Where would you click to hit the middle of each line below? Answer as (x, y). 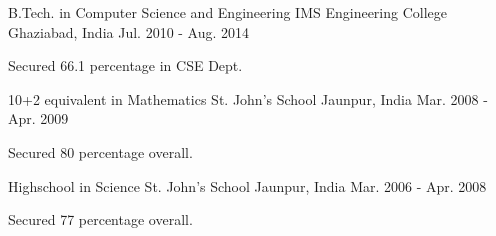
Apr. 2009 (38, 118)
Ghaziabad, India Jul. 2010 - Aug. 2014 (129, 31)
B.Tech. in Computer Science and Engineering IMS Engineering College (228, 12)
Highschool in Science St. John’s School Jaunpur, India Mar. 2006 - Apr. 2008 (247, 185)
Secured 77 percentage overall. (100, 219)
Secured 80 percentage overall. (100, 151)
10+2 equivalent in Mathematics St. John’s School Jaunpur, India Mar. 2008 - (248, 98)
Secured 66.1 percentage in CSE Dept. (125, 65)
